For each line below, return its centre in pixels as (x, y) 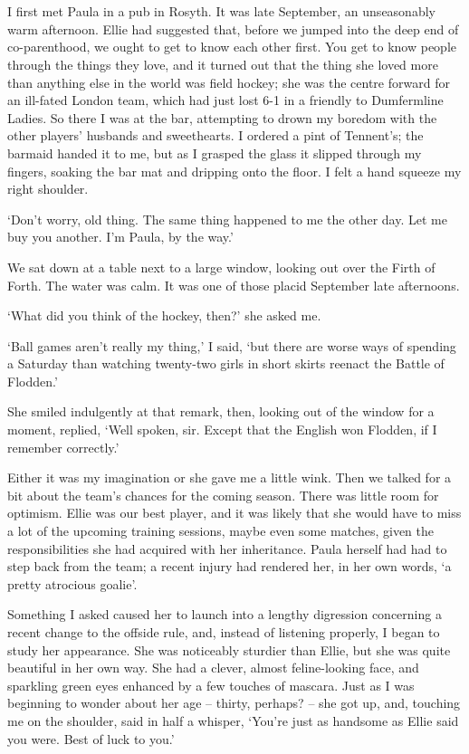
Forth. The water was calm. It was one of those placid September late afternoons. (234, 285)
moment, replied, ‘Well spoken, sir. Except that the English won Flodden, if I (222, 429)
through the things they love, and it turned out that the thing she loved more (223, 64)
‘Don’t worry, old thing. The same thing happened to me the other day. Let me (227, 219)
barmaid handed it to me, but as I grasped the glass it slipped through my (215, 153)
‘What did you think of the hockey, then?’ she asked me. (164, 315)
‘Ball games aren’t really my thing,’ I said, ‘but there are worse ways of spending (232, 345)
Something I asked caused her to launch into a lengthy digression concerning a (225, 614)
